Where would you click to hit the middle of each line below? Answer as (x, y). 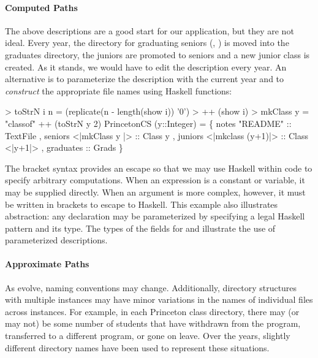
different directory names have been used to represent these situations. (137, 347)
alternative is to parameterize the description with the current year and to (145, 79)
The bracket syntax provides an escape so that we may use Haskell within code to (159, 168)
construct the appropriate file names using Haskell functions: (119, 90)
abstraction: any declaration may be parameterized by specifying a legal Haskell (155, 216)
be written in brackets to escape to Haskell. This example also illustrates (142, 204)
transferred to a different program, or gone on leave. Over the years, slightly (148, 336)
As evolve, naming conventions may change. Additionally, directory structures (151, 287)
